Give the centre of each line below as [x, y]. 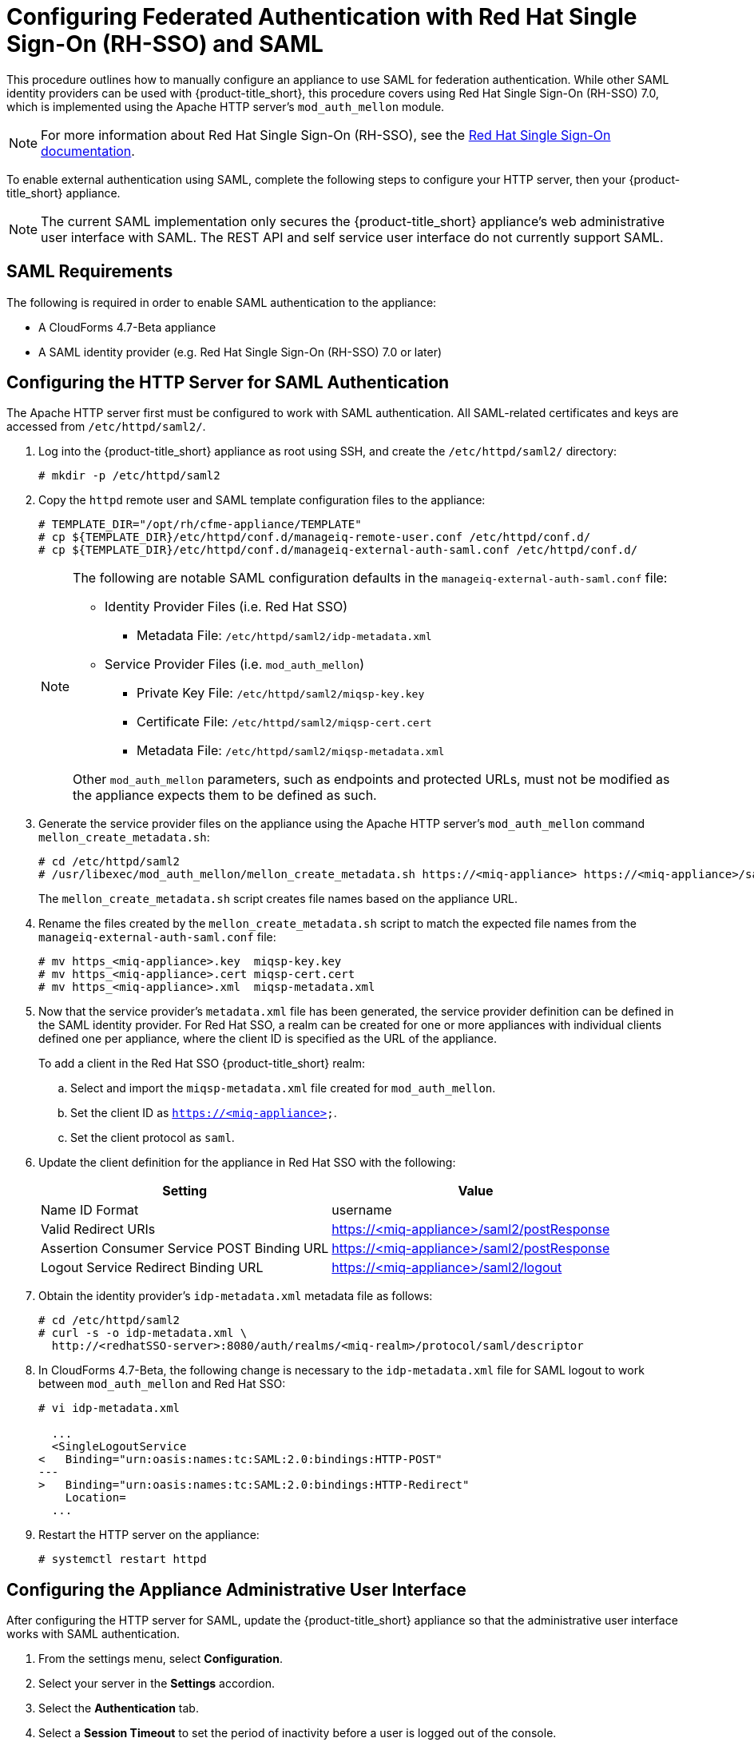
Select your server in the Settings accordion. [157, 1684]
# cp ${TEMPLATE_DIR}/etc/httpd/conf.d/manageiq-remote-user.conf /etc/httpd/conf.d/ [315, 537]
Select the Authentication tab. [119, 1708]
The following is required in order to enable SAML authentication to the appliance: [222, 302]
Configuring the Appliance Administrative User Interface [236, 1589]
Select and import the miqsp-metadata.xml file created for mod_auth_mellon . [283, 1088]
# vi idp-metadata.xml [109, 1408]
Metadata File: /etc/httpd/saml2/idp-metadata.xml [284, 636]
